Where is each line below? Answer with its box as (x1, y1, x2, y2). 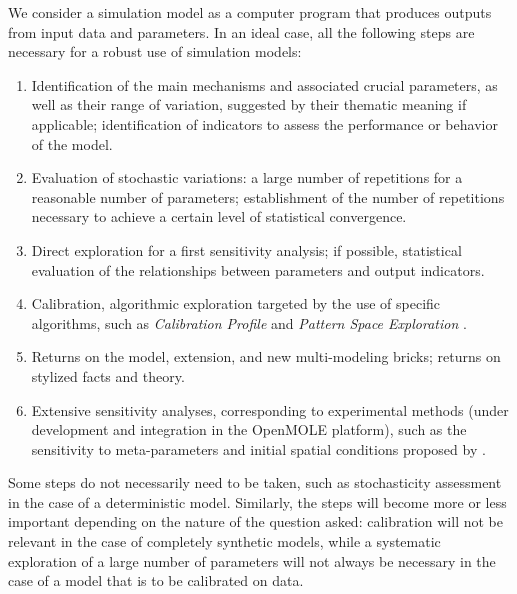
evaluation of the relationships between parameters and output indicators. (31, 259, 485, 280)
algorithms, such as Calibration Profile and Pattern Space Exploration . (31, 312, 467, 333)
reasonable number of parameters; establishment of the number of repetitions (31, 186, 505, 207)
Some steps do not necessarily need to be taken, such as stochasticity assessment (8, 472, 502, 493)
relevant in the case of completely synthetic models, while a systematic (8, 531, 441, 552)
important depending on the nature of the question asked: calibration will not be (8, 511, 503, 532)
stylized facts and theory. (31, 365, 185, 386)
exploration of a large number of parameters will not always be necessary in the (8, 550, 496, 571)
